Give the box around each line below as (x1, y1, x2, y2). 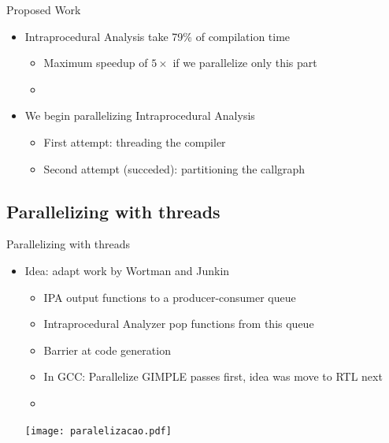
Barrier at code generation (43, 341, 171, 358)
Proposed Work (6, 2, 81, 17)
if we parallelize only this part (172, 54, 317, 71)
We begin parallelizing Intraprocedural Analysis (24, 107, 255, 124)
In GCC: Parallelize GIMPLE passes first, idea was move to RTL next (43, 368, 383, 385)
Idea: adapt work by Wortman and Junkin (24, 262, 230, 278)
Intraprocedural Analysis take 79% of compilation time (24, 28, 291, 44)
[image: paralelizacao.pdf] (24, 425, 172, 437)
